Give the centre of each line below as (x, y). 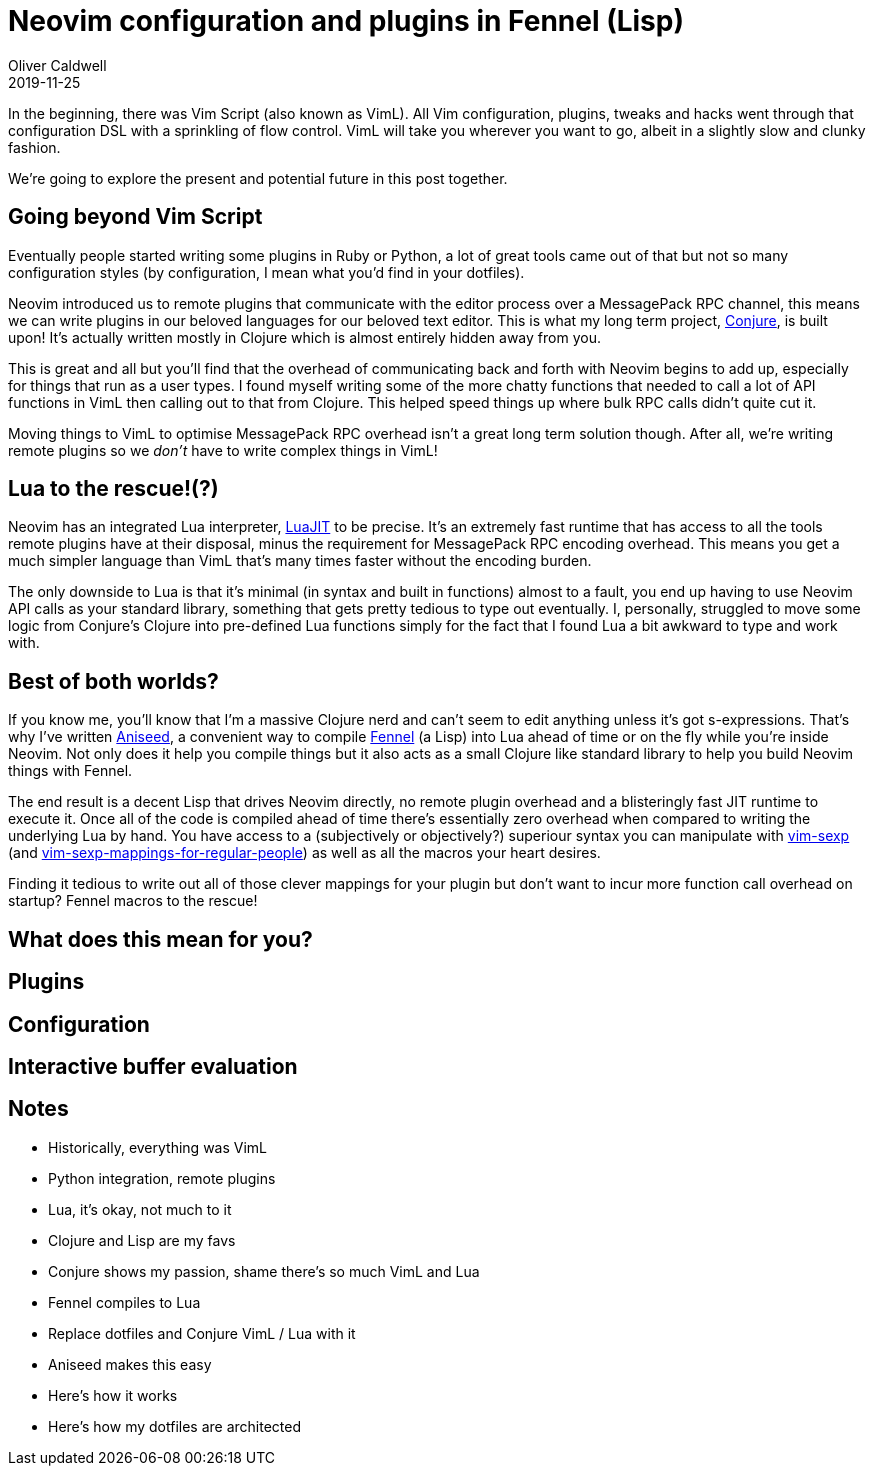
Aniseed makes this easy (130, 1364)
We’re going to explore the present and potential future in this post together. (258, 178)
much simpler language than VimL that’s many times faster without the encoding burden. (300, 561)
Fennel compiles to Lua (124, 1302)
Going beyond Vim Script (135, 217)
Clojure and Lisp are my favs (142, 1240)
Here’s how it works (113, 1395)
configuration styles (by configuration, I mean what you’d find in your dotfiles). (266, 272)
